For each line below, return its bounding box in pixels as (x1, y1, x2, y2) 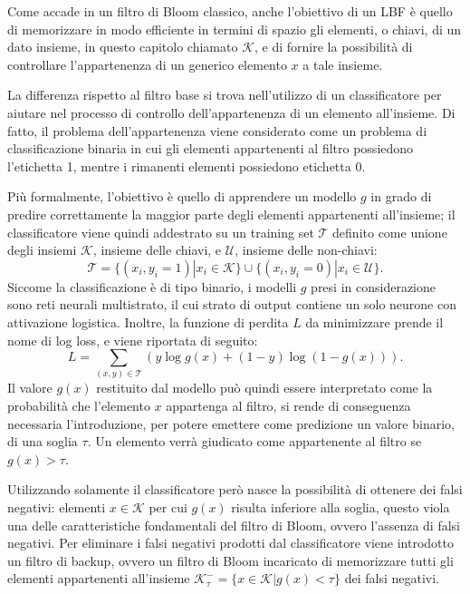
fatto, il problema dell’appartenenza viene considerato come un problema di (7, 121, 427, 140)
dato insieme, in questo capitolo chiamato (7, 37, 238, 56)
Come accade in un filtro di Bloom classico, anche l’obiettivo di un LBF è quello (7, 2, 453, 20)
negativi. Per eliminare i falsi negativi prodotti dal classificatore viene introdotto (7, 533, 454, 552)
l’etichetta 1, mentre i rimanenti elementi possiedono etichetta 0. (7, 156, 366, 175)
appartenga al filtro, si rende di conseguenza (166, 396, 411, 415)
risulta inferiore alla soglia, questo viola (231, 497, 450, 516)
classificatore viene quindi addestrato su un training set (7, 222, 314, 241)
